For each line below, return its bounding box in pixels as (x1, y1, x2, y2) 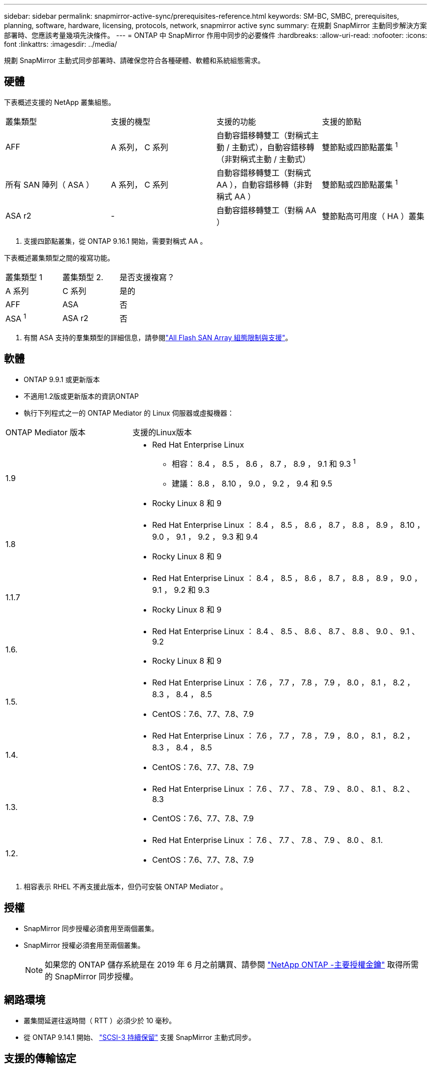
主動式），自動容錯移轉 (231, 142, 314, 152)
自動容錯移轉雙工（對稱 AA (216, 205, 316, 215)
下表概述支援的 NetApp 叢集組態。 (4, 97, 115, 106)
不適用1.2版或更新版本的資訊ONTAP (24, 391, 139, 400)
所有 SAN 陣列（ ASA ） (5, 179, 94, 190)
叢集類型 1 (5, 272, 43, 282)
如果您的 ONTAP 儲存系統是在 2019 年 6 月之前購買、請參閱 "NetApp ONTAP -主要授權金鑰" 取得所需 (45, 959, 419, 970)
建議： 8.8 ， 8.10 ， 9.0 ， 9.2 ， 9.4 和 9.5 (172, 479, 333, 489)
